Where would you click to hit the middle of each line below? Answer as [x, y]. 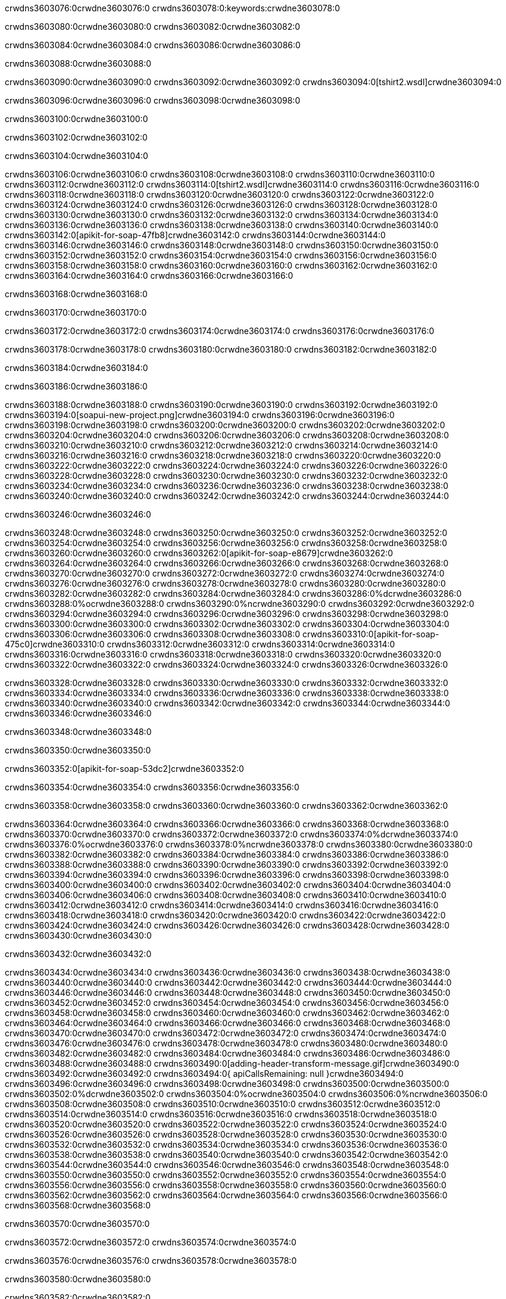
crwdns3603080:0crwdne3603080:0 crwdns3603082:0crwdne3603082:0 [153, 27]
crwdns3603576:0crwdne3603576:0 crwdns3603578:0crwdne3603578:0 [151, 1261]
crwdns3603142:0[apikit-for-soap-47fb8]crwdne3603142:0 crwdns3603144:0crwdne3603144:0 [195, 235]
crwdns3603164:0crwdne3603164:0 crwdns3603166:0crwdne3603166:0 [149, 275]
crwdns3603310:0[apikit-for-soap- [371, 634]
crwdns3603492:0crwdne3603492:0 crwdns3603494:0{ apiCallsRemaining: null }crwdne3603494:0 [204, 1074]
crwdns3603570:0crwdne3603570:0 [77, 1224]
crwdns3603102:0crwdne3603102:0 [76, 137]
